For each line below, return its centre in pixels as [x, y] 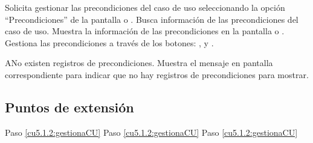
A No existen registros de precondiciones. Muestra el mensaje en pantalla [139, 63]
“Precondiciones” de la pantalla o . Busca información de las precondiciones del [152, 19]
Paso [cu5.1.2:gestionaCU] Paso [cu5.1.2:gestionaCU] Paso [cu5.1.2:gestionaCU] [151, 132]
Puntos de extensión [69, 107]
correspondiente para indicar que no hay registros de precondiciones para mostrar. [157, 74]
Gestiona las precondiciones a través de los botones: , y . [109, 42]
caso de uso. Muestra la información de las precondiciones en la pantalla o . [145, 31]
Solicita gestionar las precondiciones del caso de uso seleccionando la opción [145, 7]
